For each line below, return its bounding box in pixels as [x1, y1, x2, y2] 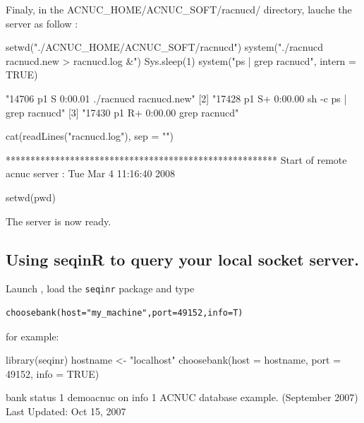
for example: [6, 328, 59, 343]
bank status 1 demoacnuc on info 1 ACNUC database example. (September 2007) [6, 390, 358, 405]
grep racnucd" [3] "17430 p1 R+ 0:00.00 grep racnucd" [6, 105, 239, 119]
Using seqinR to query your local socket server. [6, 248, 359, 270]
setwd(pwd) [6, 189, 56, 204]
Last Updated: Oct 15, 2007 [6, 403, 126, 418]
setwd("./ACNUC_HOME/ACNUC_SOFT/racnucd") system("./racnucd [6, 40, 324, 54]
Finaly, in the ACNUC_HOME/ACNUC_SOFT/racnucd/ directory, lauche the [6, 2, 352, 16]
